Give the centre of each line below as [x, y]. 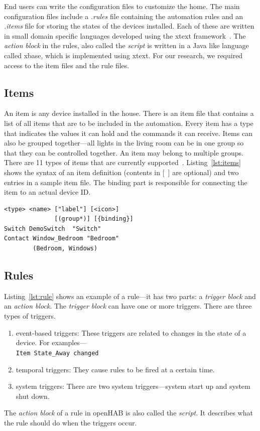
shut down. [33, 396]
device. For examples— [51, 342]
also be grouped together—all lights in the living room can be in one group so [124, 143]
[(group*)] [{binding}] [94, 219]
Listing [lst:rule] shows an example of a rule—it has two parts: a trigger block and [130, 296]
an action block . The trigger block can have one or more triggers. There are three [128, 306]
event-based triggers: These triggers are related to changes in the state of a [131, 332]
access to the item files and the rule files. [67, 65]
